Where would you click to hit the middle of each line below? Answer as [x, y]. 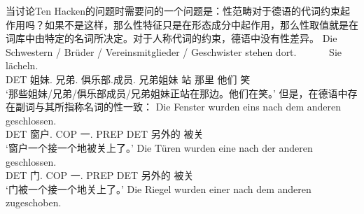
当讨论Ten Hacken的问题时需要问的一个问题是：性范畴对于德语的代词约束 [173, 10]
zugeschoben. [34, 202]
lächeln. [22, 65]
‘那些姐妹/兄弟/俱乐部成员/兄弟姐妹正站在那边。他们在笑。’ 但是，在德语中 [177, 93]
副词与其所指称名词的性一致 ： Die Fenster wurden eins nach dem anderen [178, 107]
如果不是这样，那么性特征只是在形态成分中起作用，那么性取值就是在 [201, 24]
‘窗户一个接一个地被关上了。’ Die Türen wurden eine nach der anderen [159, 147]
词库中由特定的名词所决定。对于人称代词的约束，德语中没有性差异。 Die [171, 38]
